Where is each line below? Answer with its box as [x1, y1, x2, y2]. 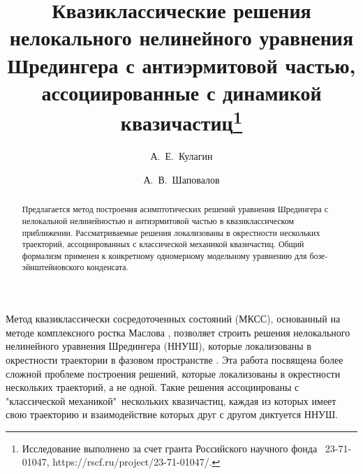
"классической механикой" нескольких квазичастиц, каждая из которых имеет [6, 393, 336, 408]
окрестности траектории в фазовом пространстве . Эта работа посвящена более [6, 352, 343, 366]
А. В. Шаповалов [143, 172, 220, 186]
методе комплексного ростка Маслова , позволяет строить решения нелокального [6, 325, 350, 339]
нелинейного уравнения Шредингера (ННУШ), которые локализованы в [6, 339, 311, 353]
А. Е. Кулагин [150, 149, 213, 163]
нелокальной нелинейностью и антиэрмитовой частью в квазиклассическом [22, 214, 294, 226]
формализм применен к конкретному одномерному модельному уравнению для [22, 249, 307, 261]
